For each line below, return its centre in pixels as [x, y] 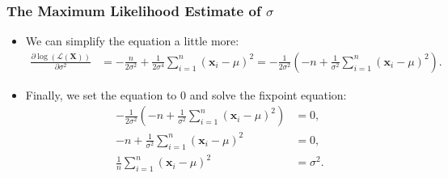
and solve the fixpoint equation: [268, 94]
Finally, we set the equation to [101, 94]
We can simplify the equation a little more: [132, 41]
